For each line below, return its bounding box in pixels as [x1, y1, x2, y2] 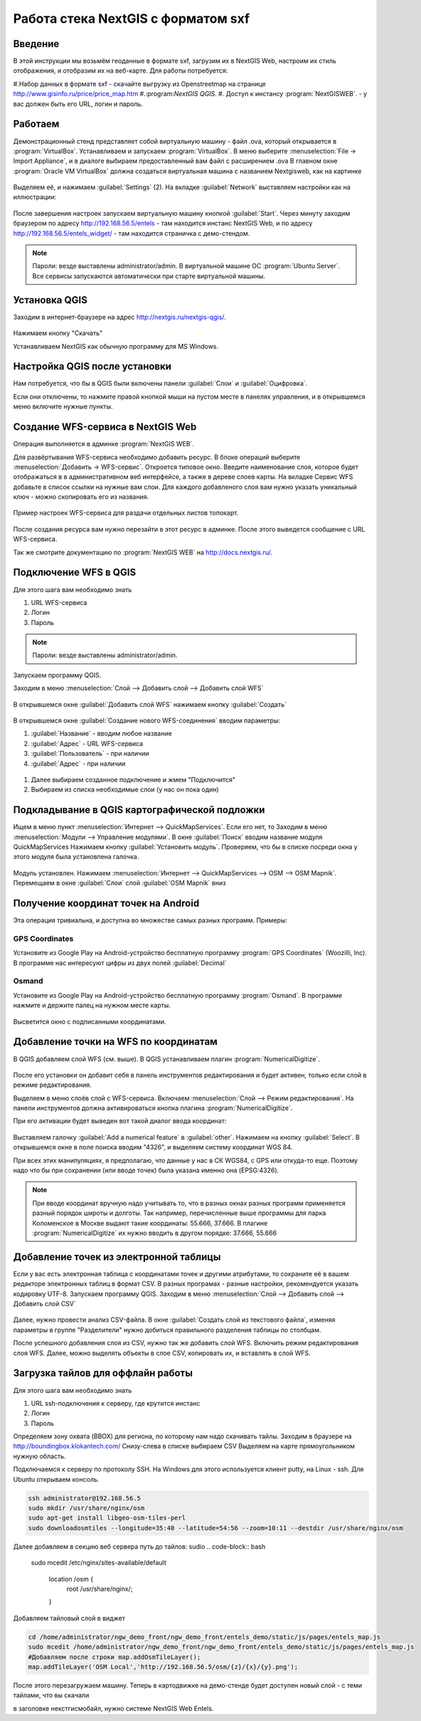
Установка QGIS [13, 294, 88, 306]
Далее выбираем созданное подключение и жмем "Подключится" [31, 776, 236, 784]
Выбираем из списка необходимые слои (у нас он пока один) [31, 785, 220, 794]
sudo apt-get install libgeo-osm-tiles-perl [28, 1514, 186, 1522]
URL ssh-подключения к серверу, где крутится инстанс [31, 1399, 201, 1407]
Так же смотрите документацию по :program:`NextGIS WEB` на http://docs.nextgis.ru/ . [13, 548, 273, 557]
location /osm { [48, 1574, 94, 1583]
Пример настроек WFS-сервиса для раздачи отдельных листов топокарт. [13, 509, 239, 517]
